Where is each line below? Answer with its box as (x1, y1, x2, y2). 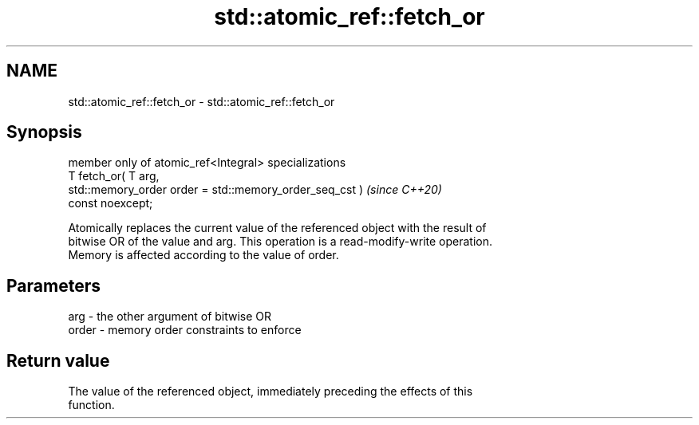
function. (68, 398, 115, 412)
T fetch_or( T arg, (68, 169, 160, 183)
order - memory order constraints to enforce (68, 323, 302, 337)
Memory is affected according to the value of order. (68, 248, 339, 262)
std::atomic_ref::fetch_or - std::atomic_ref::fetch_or (68, 94, 335, 108)
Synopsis (6, 122, 82, 143)
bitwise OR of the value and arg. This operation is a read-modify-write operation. (68, 234, 493, 249)
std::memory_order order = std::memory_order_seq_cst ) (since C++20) (68, 183, 442, 197)
